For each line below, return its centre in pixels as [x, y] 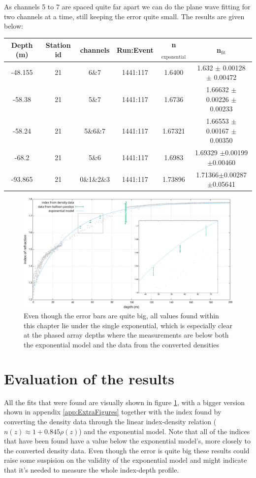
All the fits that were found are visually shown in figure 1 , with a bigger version [124, 402]
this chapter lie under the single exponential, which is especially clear [128, 325]
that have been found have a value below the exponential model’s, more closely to [128, 441]
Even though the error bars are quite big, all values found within [121, 316]
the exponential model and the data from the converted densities [121, 344]
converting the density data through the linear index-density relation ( [110, 421]
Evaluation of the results [89, 378]
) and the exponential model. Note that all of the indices [164, 431]
